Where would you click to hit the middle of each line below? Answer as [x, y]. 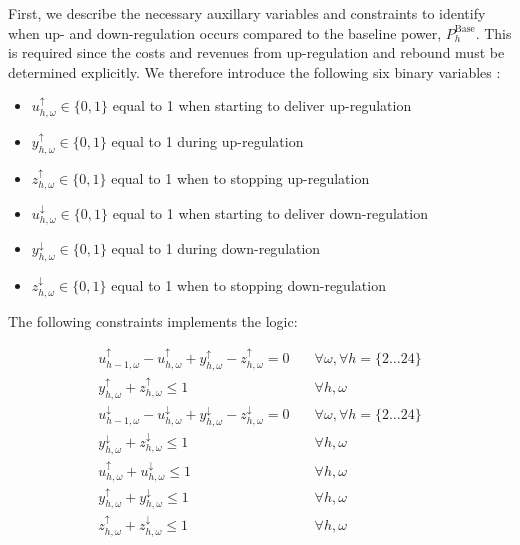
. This [493, 32]
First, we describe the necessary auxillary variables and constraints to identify [247, 13]
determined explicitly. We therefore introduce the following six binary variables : [254, 71]
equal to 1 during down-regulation [216, 248]
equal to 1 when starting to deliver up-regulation [262, 105]
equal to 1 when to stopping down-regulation [248, 285]
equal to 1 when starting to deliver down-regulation [270, 213]
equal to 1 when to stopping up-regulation [240, 177]
